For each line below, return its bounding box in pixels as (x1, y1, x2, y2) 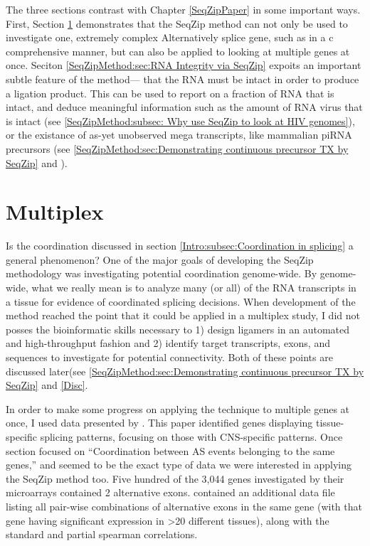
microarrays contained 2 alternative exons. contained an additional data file (6, 485, 335, 500)
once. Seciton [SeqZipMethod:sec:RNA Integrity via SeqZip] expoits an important (6, 58, 361, 73)
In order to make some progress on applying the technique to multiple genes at (6, 401, 350, 416)
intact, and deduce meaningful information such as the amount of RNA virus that (6, 100, 363, 114)
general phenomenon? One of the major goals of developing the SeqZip (6, 252, 314, 267)
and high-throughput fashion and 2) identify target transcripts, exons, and (6, 336, 330, 350)
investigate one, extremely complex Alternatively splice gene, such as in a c (6, 30, 334, 45)
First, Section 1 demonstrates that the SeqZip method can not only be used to (6, 16, 348, 31)
